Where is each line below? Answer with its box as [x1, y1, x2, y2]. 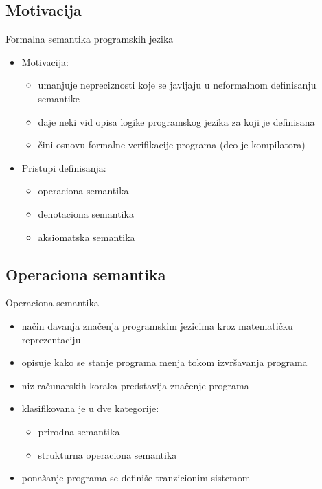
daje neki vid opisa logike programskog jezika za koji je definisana [38, 114, 315, 128]
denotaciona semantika [38, 206, 134, 220]
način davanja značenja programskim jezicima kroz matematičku [21, 318, 293, 332]
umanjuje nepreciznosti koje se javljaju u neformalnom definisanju [38, 78, 317, 92]
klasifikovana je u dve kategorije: [21, 401, 159, 416]
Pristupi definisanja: [21, 160, 106, 174]
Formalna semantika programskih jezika [5, 32, 174, 46]
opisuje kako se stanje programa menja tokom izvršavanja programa [21, 355, 308, 369]
